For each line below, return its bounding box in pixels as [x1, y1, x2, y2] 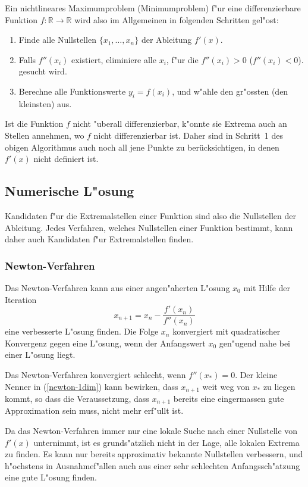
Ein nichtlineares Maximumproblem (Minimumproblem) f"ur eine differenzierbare [5, 2, 301, 14]
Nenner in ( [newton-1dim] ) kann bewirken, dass [5, 380, 178, 392]
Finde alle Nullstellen [18, 33, 96, 46]
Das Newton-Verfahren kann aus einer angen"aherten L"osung [5, 281, 230, 294]
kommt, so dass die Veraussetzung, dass [5, 392, 149, 405]
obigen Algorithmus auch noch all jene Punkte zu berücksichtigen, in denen [5, 141, 279, 153]
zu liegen [263, 380, 296, 392]
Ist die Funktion [5, 117, 64, 130]
